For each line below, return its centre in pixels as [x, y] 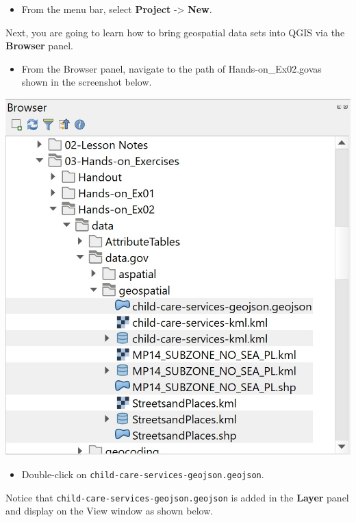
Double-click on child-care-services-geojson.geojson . [143, 474]
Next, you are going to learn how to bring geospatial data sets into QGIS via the [175, 32]
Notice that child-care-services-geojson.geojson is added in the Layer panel [177, 497]
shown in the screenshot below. [87, 82]
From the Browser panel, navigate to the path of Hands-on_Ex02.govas [171, 68]
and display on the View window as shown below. [110, 511]
